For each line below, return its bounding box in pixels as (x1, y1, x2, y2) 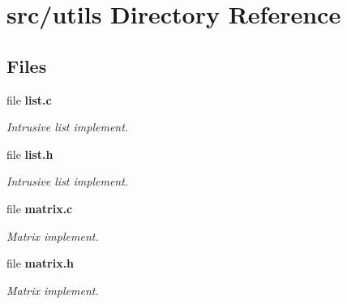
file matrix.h (6, 255, 75, 272)
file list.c (6, 91, 52, 108)
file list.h (6, 145, 54, 162)
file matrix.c (6, 199, 73, 216)
